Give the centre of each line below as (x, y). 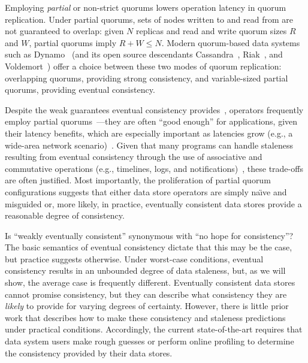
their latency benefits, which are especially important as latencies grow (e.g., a (149, 133)
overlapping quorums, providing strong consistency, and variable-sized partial (147, 78)
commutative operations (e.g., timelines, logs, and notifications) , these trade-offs (154, 168)
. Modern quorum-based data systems (231, 42)
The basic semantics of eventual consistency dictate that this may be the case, (149, 247)
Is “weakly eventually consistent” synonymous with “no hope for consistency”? (149, 235)
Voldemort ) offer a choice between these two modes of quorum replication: (143, 66)
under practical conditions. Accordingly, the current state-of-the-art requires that (154, 329)
